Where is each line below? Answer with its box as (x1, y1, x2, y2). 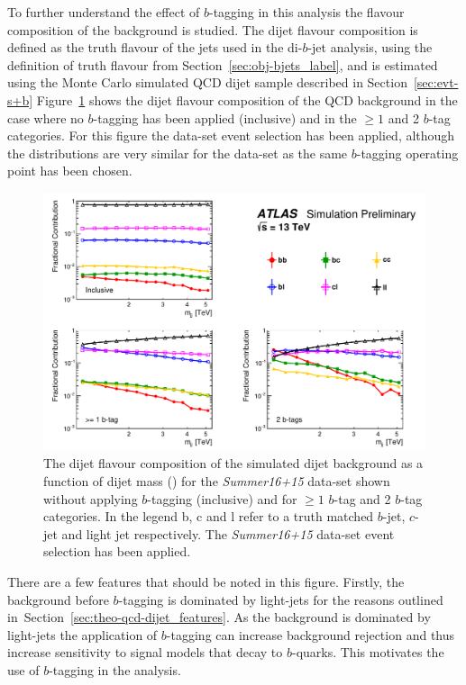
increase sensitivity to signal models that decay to (7, 643, 283, 662)
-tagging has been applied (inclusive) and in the (93, 108, 357, 127)
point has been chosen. (7, 161, 132, 180)
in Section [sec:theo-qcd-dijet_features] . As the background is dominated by (7, 608, 431, 626)
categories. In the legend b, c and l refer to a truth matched (43, 507, 374, 526)
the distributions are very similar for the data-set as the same (7, 143, 348, 162)
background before (7, 590, 109, 608)
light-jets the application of (7, 625, 158, 644)
